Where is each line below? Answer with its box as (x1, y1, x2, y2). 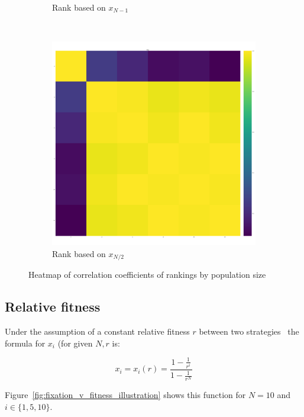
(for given (57, 336, 93, 349)
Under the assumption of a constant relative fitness (5, 325, 190, 338)
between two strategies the (199, 325, 299, 338)
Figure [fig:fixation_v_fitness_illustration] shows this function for (5, 389, 246, 401)
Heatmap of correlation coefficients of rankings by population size (28, 268, 266, 281)
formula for (5, 336, 46, 349)
